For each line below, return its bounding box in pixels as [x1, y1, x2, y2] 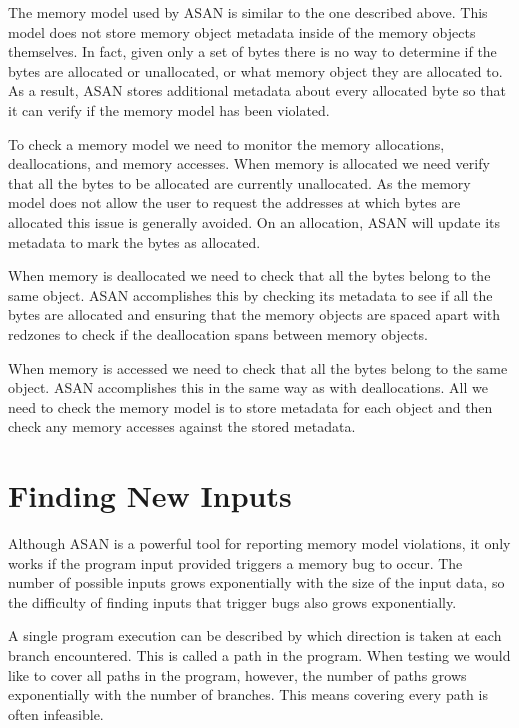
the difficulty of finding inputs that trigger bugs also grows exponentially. [8, 591, 457, 612]
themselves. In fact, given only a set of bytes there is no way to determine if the [8, 41, 497, 62]
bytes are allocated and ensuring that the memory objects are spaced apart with [8, 304, 501, 325]
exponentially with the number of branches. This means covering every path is [8, 684, 488, 705]
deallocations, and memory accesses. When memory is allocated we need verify [8, 153, 490, 174]
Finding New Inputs [8, 475, 292, 516]
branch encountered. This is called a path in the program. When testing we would [8, 644, 511, 665]
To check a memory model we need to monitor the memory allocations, [8, 133, 445, 154]
